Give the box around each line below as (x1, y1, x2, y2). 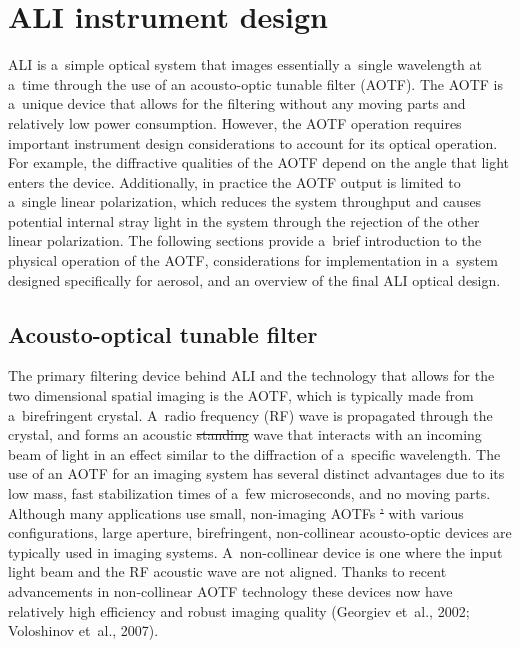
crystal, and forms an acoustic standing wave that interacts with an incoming (8, 424, 482, 445)
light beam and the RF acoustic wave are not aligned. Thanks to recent (8, 561, 447, 582)
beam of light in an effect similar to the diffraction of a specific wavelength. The (8, 443, 501, 464)
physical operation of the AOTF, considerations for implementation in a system (8, 250, 498, 271)
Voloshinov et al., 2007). (8, 620, 159, 641)
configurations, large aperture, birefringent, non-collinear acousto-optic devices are (8, 522, 512, 543)
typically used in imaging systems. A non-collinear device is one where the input (8, 541, 503, 562)
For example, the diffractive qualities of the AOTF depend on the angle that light (8, 152, 510, 173)
